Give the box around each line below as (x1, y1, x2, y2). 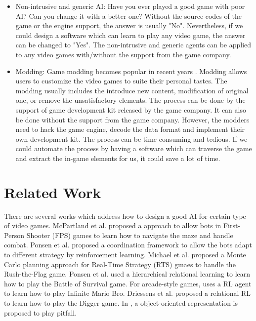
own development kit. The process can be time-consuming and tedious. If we (15, 133, 248, 144)
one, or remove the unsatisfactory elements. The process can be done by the (15, 95, 246, 105)
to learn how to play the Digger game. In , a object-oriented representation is (4, 297, 238, 308)
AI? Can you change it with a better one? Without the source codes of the (15, 10, 242, 21)
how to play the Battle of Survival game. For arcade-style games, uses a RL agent (4, 278, 252, 288)
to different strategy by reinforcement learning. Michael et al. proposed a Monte (4, 249, 246, 259)
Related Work (4, 182, 101, 202)
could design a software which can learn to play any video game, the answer (15, 30, 246, 40)
